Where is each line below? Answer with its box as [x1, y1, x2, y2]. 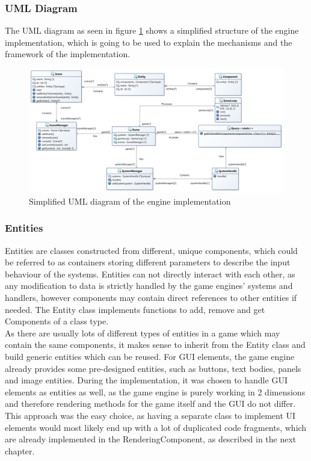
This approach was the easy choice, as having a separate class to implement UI [5, 409, 296, 421]
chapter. [5, 444, 35, 457]
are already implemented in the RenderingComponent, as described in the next [5, 433, 297, 445]
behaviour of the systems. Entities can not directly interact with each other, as [5, 267, 295, 280]
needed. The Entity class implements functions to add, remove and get [5, 303, 265, 315]
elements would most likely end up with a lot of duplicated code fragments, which [5, 421, 307, 433]
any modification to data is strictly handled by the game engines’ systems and [5, 279, 293, 292]
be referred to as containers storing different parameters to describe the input [5, 256, 291, 268]
